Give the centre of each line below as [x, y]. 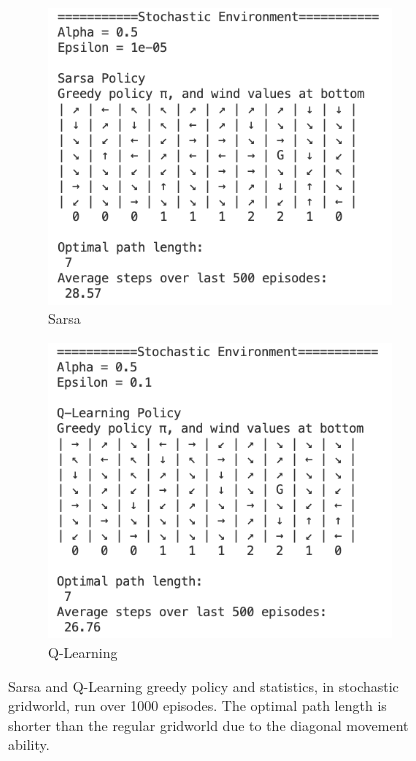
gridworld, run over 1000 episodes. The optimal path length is [197, 705]
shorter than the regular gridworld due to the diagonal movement [208, 724]
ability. [29, 744]
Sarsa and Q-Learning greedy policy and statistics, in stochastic [203, 685]
